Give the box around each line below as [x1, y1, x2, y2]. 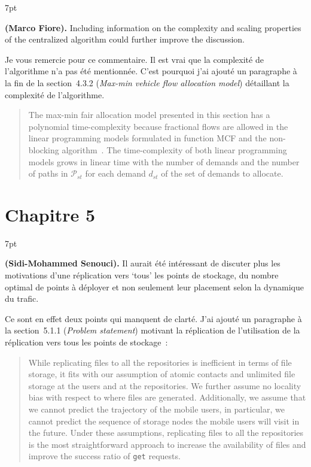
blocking [28, 143, 59, 156]
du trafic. [5, 292, 39, 305]
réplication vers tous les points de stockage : [5, 336, 168, 348]
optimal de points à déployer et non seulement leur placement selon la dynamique [5, 280, 304, 293]
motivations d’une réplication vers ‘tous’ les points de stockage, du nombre [5, 269, 279, 281]
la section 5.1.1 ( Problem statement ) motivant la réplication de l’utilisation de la [5, 324, 300, 336]
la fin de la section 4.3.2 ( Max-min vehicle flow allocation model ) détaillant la [5, 76, 289, 89]
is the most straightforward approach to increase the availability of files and [28, 438, 306, 450]
